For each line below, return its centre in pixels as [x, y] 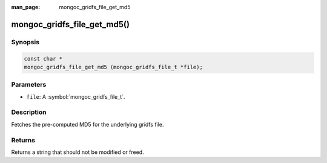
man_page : [26, 7]
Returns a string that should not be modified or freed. [78, 152]
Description [29, 112]
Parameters [29, 85]
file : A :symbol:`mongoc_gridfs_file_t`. [76, 96]
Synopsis [25, 42]
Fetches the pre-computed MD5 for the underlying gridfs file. [88, 124]
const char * [43, 58]
